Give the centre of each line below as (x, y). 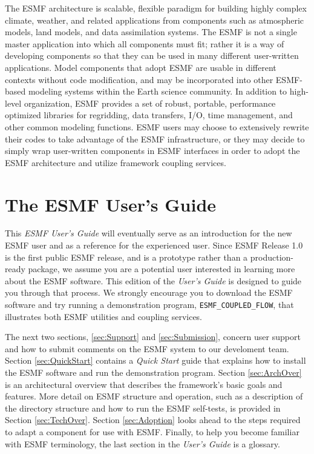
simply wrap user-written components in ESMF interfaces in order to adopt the (152, 151)
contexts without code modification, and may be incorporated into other (139, 79)
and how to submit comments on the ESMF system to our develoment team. (147, 348)
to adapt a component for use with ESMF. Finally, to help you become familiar (152, 432)
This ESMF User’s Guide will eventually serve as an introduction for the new (149, 233)
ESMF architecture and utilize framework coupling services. (116, 162)
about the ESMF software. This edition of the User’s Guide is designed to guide (153, 280)
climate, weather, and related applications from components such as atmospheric (155, 20)
